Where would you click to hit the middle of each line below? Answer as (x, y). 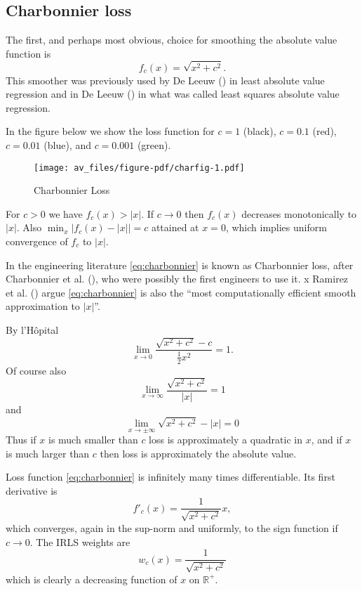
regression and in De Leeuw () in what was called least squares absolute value (173, 94)
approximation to (43, 306)
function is (28, 53)
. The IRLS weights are (80, 541)
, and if (327, 440)
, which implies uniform (276, 227)
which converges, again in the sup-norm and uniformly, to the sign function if (172, 527)
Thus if (21, 440)
